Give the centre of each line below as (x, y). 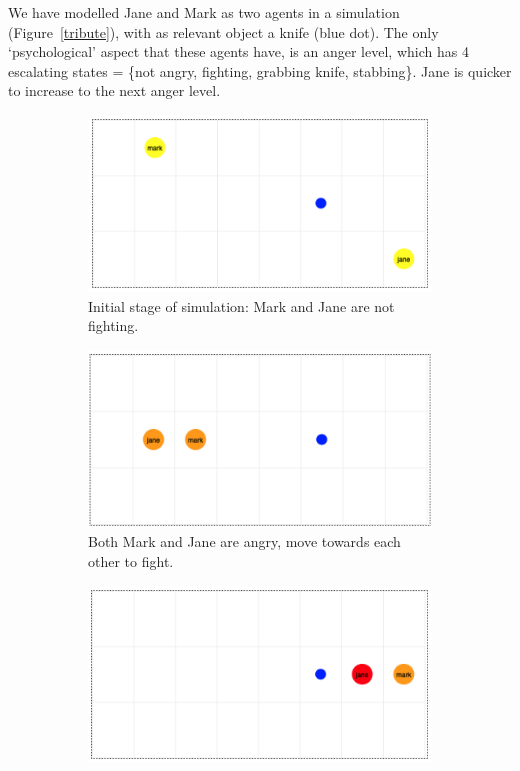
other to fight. (131, 561)
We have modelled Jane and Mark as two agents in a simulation (204, 12)
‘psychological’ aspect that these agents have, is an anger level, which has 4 (238, 51)
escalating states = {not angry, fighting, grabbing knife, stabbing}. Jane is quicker (260, 70)
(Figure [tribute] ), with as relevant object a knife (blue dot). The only (223, 31)
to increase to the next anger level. (114, 90)
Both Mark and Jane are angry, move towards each (244, 541)
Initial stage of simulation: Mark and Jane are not (241, 305)
